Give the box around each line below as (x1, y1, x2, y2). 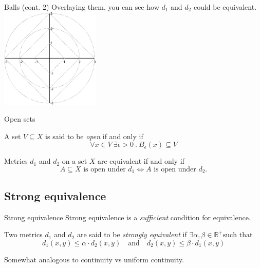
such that (222, 232, 253, 239)
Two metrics (4, 229, 43, 240)
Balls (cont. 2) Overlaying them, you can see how (4, 2, 159, 12)
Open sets (4, 113, 35, 124)
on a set (62, 156, 87, 166)
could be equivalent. (193, 2, 257, 12)
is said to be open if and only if (45, 130, 143, 141)
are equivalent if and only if (98, 156, 184, 166)
